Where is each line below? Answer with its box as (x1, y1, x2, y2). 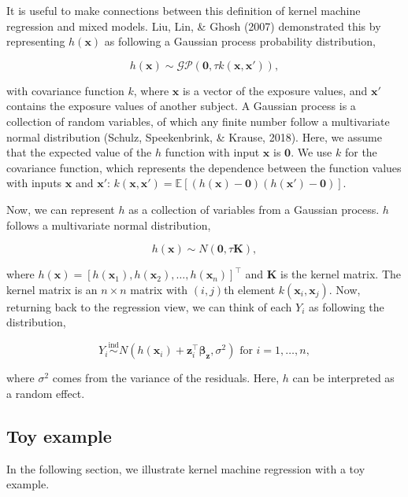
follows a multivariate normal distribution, (6, 216, 211, 233)
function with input (165, 144, 260, 160)
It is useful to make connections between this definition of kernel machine (6, 2, 361, 18)
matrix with (130, 281, 188, 297)
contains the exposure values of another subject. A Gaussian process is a (6, 98, 356, 114)
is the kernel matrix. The (280, 266, 402, 282)
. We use (291, 144, 332, 160)
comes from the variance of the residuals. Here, (52, 370, 280, 386)
